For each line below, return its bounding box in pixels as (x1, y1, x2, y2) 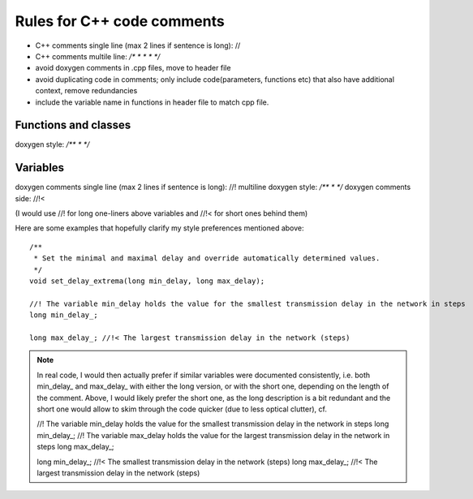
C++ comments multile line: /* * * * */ (35, 51, 161, 61)
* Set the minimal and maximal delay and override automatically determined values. (33, 254, 381, 263)
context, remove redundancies (35, 86, 138, 96)
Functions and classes (15, 118, 131, 132)
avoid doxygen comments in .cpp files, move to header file (35, 63, 231, 73)
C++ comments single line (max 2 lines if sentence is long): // (35, 41, 241, 50)
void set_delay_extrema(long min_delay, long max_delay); (29, 277, 265, 286)
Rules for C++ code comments (15, 12, 225, 30)
